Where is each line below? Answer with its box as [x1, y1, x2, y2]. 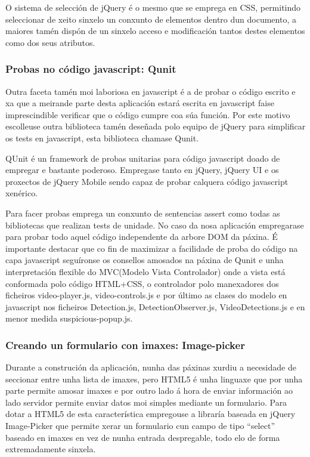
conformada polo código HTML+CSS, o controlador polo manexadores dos [5, 277, 279, 289]
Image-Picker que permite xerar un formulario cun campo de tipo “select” [5, 419, 275, 432]
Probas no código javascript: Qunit [5, 61, 176, 76]
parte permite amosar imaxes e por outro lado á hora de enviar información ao [5, 384, 293, 397]
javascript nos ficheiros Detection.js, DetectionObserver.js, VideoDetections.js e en [5, 300, 305, 313]
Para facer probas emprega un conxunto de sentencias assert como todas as [5, 206, 280, 219]
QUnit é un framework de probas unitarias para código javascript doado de [5, 152, 280, 164]
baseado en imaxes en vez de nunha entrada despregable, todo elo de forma [5, 431, 280, 443]
